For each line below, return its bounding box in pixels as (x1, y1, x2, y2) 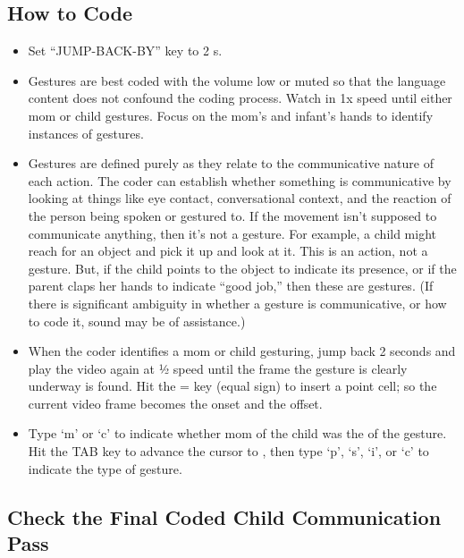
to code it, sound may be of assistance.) (28, 311, 246, 330)
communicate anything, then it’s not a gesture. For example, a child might (28, 224, 436, 242)
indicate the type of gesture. (28, 459, 182, 478)
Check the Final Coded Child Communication (7, 503, 442, 530)
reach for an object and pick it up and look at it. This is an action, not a (28, 241, 428, 260)
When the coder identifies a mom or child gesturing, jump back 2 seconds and (28, 342, 456, 360)
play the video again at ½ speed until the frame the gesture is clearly (28, 359, 408, 377)
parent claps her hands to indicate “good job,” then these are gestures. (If (28, 276, 434, 295)
